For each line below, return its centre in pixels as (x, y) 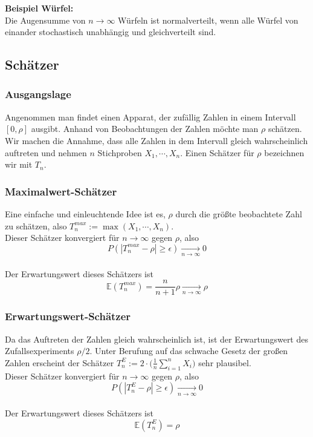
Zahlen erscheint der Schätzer (60, 362)
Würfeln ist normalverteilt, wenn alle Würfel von (208, 20)
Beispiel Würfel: (39, 8)
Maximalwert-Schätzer (61, 191)
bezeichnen (284, 152)
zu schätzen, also (36, 225)
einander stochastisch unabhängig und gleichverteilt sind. (111, 32)
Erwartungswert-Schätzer (68, 316)
